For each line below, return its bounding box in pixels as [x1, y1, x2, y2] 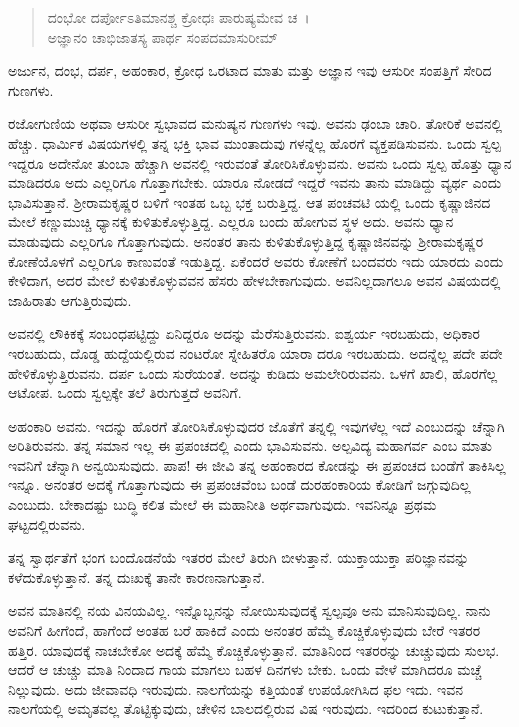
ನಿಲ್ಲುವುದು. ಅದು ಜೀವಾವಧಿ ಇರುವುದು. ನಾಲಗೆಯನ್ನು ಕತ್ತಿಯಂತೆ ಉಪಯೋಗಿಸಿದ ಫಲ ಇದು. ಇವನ [8, 678, 463, 699]
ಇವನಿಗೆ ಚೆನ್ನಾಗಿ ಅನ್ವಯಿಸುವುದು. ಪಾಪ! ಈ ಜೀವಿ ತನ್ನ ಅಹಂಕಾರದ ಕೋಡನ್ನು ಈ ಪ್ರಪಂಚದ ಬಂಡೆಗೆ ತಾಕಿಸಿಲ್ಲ [8, 454, 506, 475]
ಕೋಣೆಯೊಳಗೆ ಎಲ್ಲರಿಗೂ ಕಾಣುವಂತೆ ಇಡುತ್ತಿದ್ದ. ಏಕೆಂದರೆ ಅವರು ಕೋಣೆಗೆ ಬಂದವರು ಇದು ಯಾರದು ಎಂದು [8, 250, 504, 271]
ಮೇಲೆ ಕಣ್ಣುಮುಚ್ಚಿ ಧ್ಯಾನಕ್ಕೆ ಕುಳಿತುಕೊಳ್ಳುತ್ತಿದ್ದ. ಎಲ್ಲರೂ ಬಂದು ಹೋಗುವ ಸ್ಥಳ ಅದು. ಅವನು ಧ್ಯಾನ [8, 211, 454, 232]
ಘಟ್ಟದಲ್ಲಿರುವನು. [8, 513, 86, 534]
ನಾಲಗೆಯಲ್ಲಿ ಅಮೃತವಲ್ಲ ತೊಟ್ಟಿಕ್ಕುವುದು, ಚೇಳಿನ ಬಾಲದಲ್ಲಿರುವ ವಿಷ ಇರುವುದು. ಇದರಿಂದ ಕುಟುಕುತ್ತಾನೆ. [8, 698, 484, 719]
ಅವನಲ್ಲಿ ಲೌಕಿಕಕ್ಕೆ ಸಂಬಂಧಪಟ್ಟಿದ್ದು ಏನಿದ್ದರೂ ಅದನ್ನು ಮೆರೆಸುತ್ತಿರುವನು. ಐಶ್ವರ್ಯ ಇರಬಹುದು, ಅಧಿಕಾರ [8, 323, 480, 344]
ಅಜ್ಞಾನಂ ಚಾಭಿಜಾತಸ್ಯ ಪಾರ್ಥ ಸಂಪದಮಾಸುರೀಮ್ [47, 26, 278, 47]
